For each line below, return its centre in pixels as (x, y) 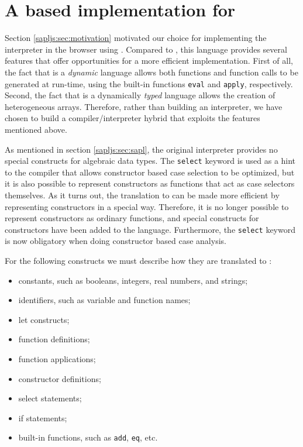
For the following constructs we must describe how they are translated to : (138, 260)
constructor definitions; (60, 378)
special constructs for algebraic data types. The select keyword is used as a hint (150, 161)
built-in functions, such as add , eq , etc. (88, 437)
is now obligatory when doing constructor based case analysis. (116, 241)
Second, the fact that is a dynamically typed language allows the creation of (140, 95)
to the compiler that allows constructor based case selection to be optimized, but (150, 172)
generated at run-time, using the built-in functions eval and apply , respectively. (149, 83)
